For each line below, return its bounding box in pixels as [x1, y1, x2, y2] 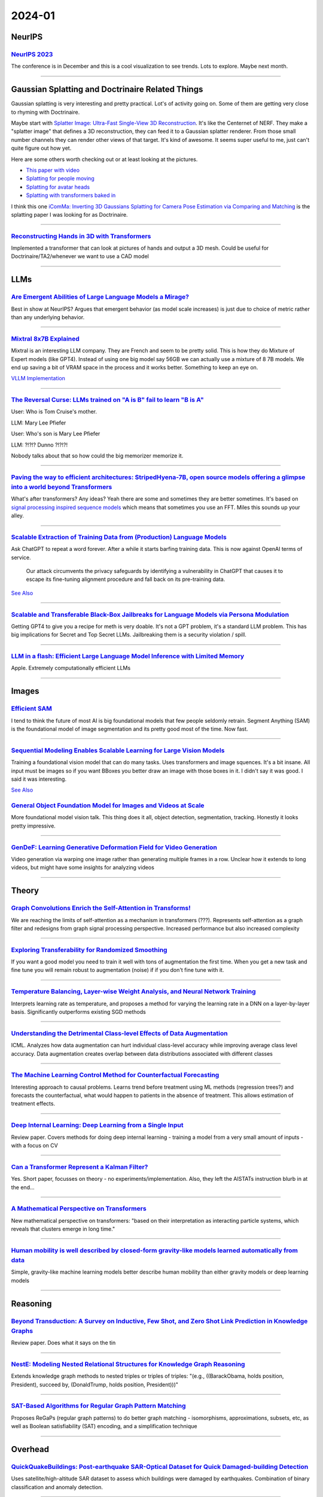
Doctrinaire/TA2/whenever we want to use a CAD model [11, 253, 149, 260]
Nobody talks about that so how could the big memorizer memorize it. [11, 452, 184, 459]
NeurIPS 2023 [11, 50, 53, 58]
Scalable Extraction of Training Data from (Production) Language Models [11, 533, 227, 541]
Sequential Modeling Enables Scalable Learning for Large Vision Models [11, 746, 225, 754]
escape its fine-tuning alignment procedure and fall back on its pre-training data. [26, 575, 226, 583]
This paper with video [26, 166, 80, 174]
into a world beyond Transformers [11, 483, 112, 491]
